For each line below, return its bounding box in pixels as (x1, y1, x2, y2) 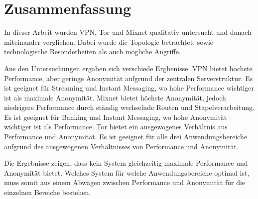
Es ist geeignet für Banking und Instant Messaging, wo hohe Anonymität (4, 111, 227, 122)
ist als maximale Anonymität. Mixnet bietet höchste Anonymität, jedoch (4, 92, 226, 102)
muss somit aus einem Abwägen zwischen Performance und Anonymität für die (4, 177, 246, 188)
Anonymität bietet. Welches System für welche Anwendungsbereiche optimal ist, (4, 167, 250, 178)
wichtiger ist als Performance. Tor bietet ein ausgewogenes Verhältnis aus (4, 121, 228, 132)
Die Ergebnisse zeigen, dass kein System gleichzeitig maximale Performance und (4, 158, 248, 168)
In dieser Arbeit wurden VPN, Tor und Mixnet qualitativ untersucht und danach (4, 27, 252, 37)
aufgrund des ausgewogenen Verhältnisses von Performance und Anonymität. (4, 141, 239, 151)
